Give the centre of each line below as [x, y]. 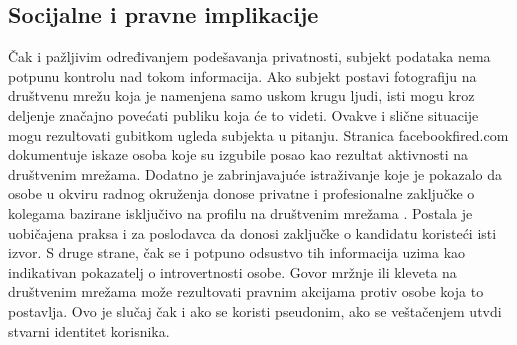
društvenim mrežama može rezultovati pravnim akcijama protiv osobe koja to [246, 291]
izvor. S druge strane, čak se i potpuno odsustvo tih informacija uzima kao [237, 252]
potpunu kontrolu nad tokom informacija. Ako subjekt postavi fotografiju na [242, 75]
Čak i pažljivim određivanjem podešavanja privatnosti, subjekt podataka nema [249, 56]
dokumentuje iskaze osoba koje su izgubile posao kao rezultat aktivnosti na [238, 154]
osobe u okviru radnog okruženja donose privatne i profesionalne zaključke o [241, 193]
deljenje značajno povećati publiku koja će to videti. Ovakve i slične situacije [243, 114]
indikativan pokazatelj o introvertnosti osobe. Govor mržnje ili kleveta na [232, 271]
